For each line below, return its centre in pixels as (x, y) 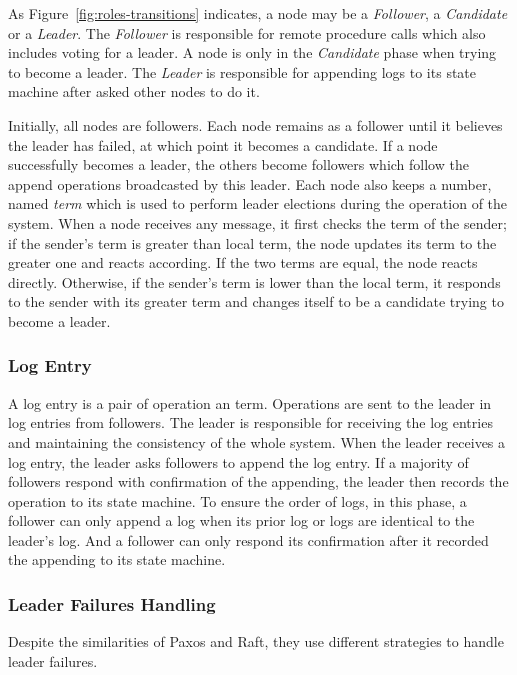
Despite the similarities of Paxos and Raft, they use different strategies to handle (256, 641)
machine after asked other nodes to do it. (134, 91)
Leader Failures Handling (112, 603)
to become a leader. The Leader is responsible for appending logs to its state (242, 71)
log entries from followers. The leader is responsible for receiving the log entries (250, 422)
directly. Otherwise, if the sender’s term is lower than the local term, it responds (254, 281)
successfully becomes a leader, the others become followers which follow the (238, 164)
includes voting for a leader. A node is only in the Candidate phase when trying (252, 52)
